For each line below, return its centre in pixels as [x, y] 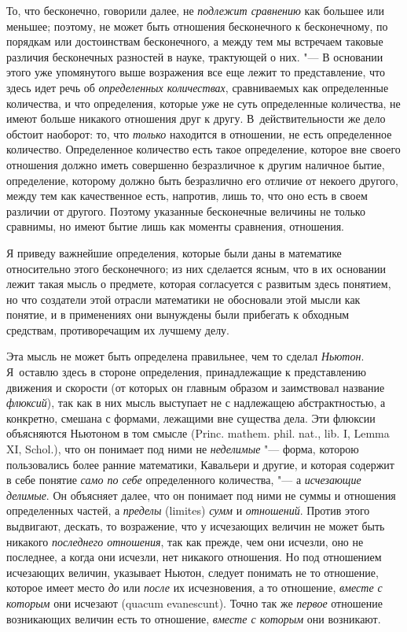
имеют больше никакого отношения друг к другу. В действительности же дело [196, 118]
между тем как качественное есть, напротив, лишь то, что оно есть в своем [187, 196]
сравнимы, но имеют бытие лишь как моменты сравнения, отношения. [176, 226]
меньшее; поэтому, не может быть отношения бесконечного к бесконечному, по [197, 26]
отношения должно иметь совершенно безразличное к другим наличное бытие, [196, 164]
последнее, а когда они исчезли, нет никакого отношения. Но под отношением [194, 557]
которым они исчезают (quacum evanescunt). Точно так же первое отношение [194, 602]
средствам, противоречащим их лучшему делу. [118, 329]
